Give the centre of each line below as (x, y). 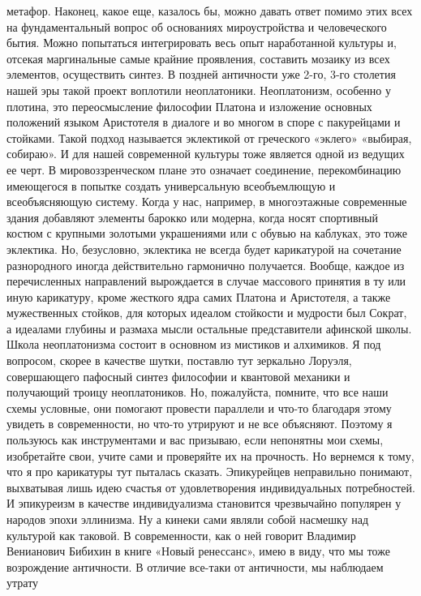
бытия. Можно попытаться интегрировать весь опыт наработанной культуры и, (202, 43)
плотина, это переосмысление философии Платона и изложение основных (189, 106)
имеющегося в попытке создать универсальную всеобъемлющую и (171, 185)
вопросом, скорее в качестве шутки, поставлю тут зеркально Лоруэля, (179, 360)
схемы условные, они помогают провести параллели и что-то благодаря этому (199, 407)
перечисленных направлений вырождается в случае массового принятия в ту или (206, 281)
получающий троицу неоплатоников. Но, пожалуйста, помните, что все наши (198, 392)
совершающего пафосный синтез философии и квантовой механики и (178, 376)
